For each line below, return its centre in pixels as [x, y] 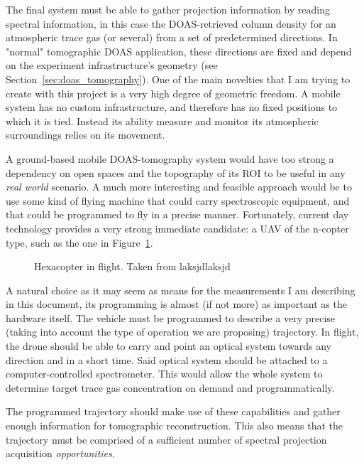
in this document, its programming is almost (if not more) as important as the [176, 304]
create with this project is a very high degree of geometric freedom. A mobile [173, 93]
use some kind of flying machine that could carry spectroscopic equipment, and [178, 200]
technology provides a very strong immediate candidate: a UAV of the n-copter [177, 228]
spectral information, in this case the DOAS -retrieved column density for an [171, 23]
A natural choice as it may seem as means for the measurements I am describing [181, 290]
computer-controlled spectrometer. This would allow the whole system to [164, 374]
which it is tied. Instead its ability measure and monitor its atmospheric [162, 121]
